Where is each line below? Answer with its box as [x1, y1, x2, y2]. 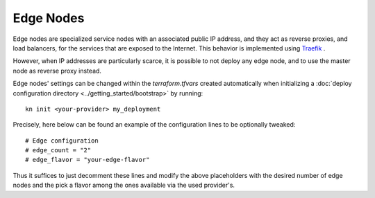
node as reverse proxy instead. [12, 66, 102, 75]
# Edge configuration [25, 136, 99, 145]
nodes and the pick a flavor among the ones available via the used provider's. [12, 181, 235, 190]
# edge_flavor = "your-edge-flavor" [25, 156, 150, 164]
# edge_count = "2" [25, 146, 92, 154]
